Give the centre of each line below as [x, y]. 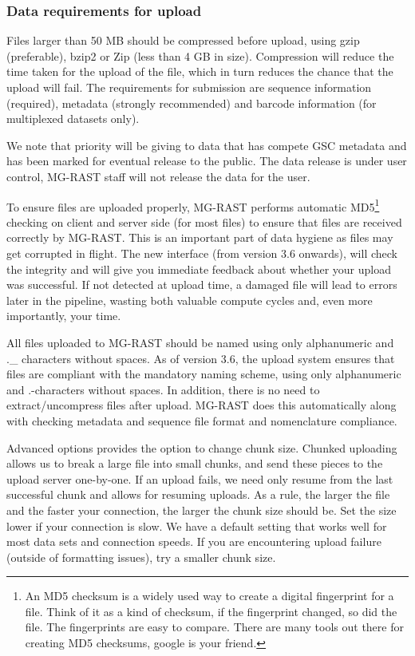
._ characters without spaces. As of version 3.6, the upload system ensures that [201, 358]
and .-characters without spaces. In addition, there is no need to [163, 389]
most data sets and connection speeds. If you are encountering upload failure [194, 541]
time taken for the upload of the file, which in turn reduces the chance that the [200, 71]
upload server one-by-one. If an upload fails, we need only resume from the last [200, 478]
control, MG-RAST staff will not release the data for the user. [158, 176]
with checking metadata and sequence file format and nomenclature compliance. [202, 420]
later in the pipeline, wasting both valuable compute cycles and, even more [190, 300]
